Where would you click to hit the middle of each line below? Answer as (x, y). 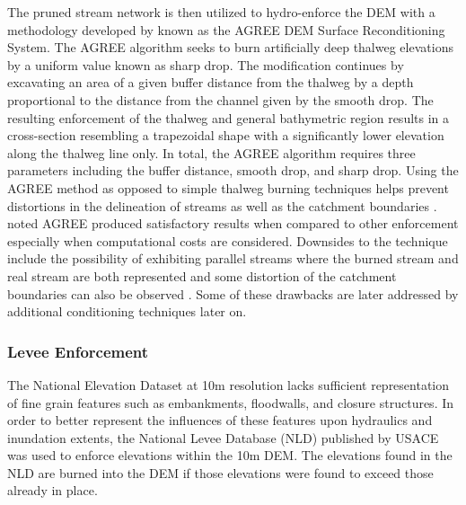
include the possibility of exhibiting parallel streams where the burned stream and (233, 258)
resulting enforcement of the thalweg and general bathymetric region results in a (229, 117)
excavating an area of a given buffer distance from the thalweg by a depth (211, 82)
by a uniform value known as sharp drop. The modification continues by (206, 64)
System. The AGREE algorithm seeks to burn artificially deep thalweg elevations (230, 47)
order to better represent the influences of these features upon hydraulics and (220, 420)
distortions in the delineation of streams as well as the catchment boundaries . (222, 205)
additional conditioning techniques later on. (127, 311)
